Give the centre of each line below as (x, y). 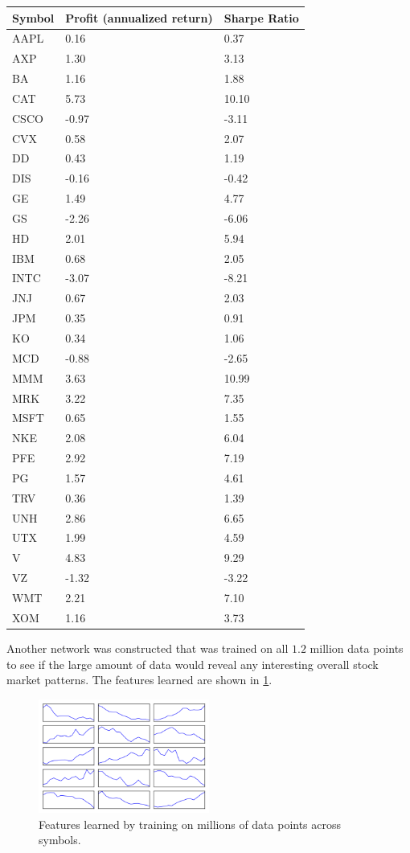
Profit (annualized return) (139, 17)
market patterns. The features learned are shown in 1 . (139, 680)
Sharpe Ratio (261, 17)
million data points (357, 648)
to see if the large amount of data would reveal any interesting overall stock (193, 664)
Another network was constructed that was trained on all (148, 648)
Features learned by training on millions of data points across (190, 824)
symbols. (60, 840)
